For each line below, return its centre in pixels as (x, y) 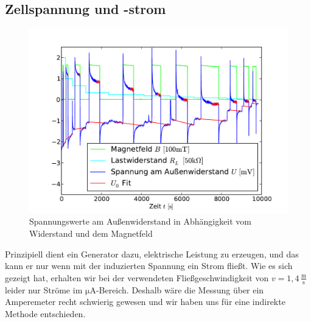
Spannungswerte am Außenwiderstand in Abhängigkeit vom (141, 221)
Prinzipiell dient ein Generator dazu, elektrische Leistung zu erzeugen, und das (152, 254)
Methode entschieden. (45, 313)
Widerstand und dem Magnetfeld (91, 233)
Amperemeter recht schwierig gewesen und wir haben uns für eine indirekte (145, 302)
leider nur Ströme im (44, 289)
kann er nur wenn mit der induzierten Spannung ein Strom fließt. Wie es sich (149, 266)
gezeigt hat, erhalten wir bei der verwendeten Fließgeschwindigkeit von (137, 277)
